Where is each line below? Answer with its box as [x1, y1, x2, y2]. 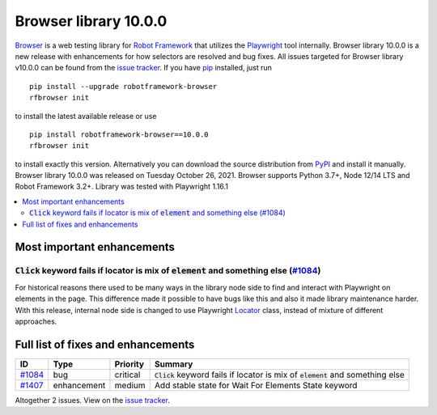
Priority [114, 358, 145, 370]
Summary [154, 358, 193, 370]
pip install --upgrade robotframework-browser [29, 82, 218, 91]
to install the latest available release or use [15, 111, 157, 121]
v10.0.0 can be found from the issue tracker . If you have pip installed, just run [15, 63, 273, 73]
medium [114, 379, 146, 391]
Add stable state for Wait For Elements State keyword [154, 379, 358, 391]
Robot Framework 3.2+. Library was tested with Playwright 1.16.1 [15, 182, 228, 192]
